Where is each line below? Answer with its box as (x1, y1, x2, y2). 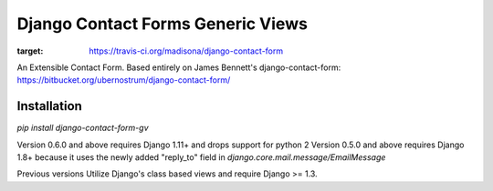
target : (16, 45, 44, 56)
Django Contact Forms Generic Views (16, 14, 308, 34)
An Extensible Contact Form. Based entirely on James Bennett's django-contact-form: (16, 62, 341, 73)
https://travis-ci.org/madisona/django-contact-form (89, 45, 284, 56)
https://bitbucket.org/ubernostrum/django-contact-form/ (16, 75, 231, 85)
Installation (16, 98, 82, 114)
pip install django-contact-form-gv (16, 123, 149, 134)
